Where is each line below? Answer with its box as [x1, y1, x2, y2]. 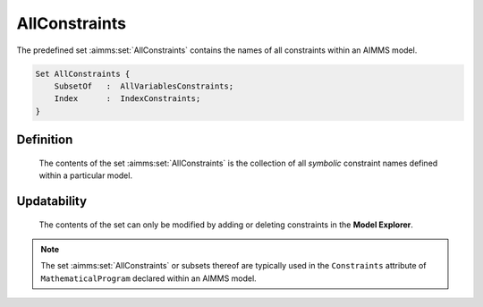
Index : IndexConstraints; [54, 94, 201, 104]
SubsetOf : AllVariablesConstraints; [54, 81, 234, 91]
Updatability [16, 193, 88, 209]
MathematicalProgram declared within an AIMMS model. [40, 273, 257, 284]
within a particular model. [38, 170, 133, 181]
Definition [16, 132, 73, 148]
